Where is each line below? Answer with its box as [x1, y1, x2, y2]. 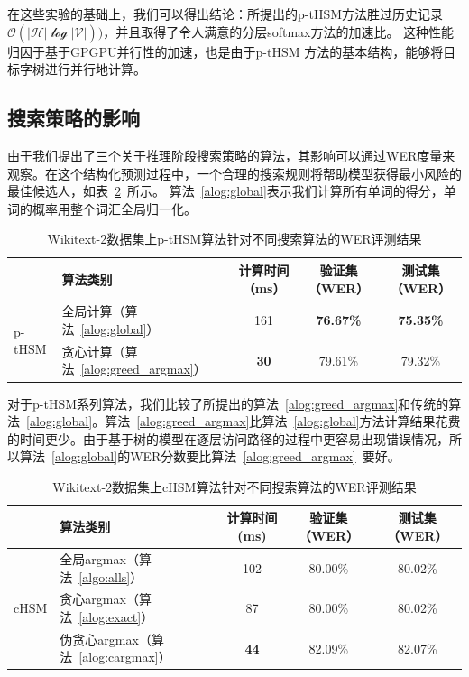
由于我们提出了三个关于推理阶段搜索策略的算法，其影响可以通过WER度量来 [7, 145, 455, 164]
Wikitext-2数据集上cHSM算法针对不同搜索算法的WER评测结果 [52, 477, 417, 496]
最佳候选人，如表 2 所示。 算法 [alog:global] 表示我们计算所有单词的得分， [7, 181, 444, 200]
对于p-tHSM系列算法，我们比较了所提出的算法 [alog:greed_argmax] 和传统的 [7, 394, 449, 413]
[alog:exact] [78, 607, 142, 626]
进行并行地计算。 [44, 60, 146, 79]
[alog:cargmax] [78, 647, 159, 666]
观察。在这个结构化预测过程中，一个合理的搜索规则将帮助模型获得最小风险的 [7, 163, 462, 182]
